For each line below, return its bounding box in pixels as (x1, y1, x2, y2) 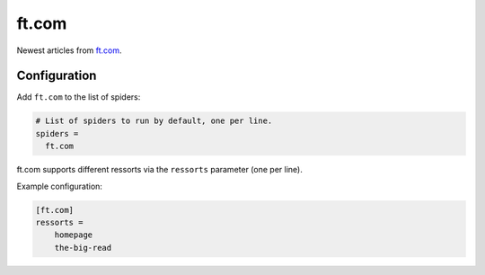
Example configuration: (16, 181, 103, 191)
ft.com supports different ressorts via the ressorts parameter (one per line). (16, 164, 303, 175)
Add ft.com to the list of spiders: (16, 92, 141, 102)
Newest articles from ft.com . (16, 45, 122, 56)
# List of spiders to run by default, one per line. (35, 116, 273, 126)
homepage (54, 230, 93, 240)
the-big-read (54, 243, 112, 253)
